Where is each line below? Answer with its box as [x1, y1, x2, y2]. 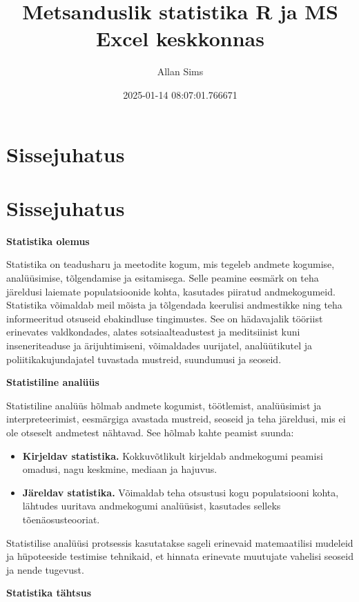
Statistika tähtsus [6, 585, 92, 600]
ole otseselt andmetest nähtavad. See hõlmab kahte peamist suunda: [6, 425, 294, 439]
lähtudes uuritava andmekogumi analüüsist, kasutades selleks [22, 498, 281, 513]
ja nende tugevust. [6, 562, 84, 576]
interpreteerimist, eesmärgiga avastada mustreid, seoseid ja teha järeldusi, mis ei [6, 411, 346, 426]
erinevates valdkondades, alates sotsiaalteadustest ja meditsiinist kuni [6, 324, 300, 339]
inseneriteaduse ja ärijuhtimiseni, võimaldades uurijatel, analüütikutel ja [6, 338, 313, 352]
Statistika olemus [6, 233, 90, 248]
